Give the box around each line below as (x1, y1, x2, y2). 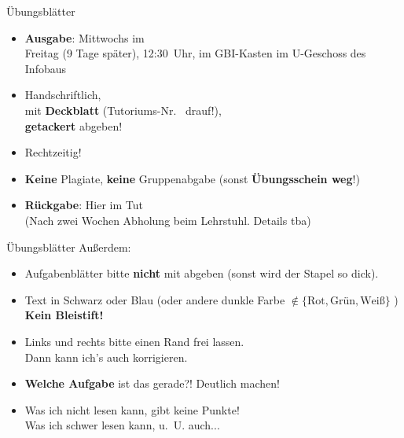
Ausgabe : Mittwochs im (24, 29, 145, 46)
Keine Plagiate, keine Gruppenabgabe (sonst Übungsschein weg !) (24, 170, 360, 186)
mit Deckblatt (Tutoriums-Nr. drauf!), (24, 101, 222, 118)
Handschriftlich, (24, 86, 101, 103)
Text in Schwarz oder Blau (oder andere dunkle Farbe (24, 291, 285, 307)
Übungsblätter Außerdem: (6, 238, 131, 255)
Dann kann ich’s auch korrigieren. (24, 348, 188, 365)
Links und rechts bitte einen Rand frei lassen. (24, 333, 244, 349)
